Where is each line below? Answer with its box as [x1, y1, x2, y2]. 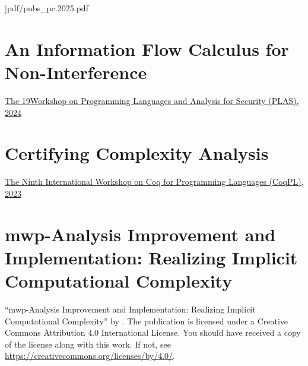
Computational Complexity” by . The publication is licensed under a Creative [5, 314, 288, 327]
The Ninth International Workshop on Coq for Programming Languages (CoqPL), [5, 175, 304, 188]
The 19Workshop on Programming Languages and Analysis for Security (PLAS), [5, 94, 299, 106]
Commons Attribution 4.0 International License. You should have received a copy [5, 326, 301, 339]
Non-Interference [5, 59, 147, 84]
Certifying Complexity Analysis [5, 141, 269, 165]
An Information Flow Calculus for [5, 36, 289, 61]
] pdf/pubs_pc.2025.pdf [5, 2, 88, 14]
